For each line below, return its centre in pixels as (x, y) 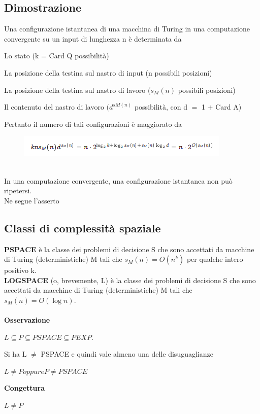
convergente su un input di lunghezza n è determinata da (93, 38)
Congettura (24, 388)
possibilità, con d (161, 107)
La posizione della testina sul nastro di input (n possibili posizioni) (108, 72)
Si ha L (15, 354)
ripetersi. (18, 191)
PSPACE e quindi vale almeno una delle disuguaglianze (127, 354)
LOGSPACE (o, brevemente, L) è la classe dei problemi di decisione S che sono (130, 280)
